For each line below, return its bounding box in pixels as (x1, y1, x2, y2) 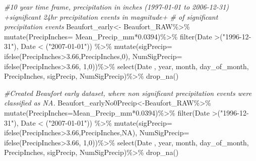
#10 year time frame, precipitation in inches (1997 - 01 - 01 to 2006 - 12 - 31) (4, 2, 229, 12)
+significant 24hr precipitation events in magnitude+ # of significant (4, 11, 218, 22)
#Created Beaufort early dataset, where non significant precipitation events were (4, 87, 252, 98)
